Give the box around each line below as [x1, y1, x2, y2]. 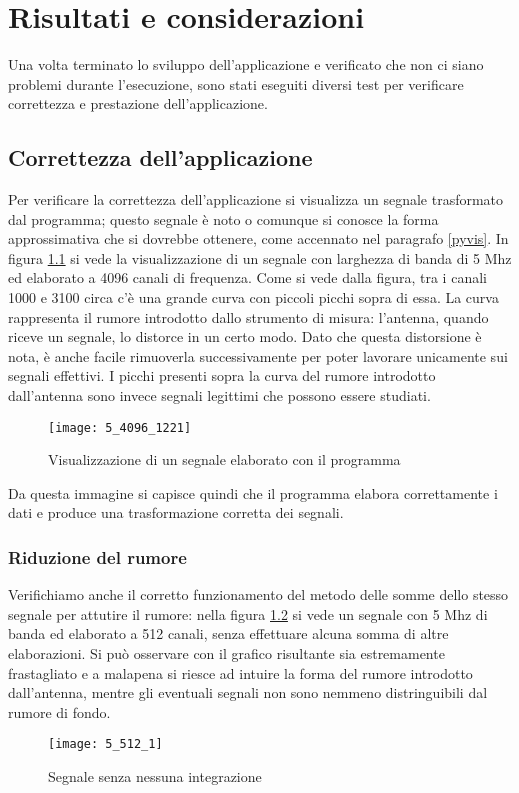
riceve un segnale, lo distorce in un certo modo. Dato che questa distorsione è [8, 326, 482, 347]
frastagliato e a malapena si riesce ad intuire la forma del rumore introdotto [8, 662, 473, 683]
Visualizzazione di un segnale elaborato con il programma [48, 449, 401, 470]
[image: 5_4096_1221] [48, 420, 192, 435]
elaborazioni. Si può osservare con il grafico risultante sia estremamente [8, 643, 445, 664]
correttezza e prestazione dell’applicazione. [8, 93, 268, 114]
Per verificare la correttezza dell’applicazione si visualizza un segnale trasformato [8, 189, 504, 210]
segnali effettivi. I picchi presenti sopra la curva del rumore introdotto [8, 365, 436, 386]
